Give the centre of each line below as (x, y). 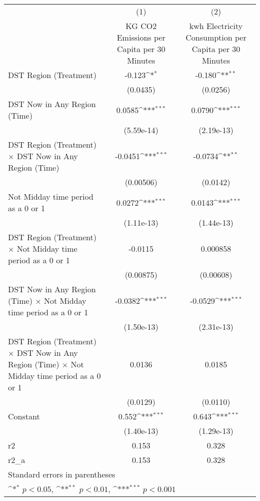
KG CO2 (141, 26)
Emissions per (141, 37)
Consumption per (216, 37)
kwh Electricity (216, 26)
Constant (24, 416)
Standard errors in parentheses (62, 474)
